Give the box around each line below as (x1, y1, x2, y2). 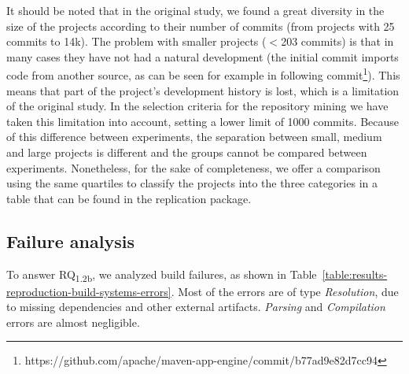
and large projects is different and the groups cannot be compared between (6, 144, 367, 160)
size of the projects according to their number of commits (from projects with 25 (6, 17, 395, 34)
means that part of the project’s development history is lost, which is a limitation (6, 82, 400, 98)
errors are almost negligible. (6, 313, 140, 330)
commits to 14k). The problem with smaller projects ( (6, 33, 267, 50)
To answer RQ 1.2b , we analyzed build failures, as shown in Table (6, 265, 317, 284)
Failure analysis (6, 228, 134, 253)
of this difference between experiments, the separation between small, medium (6, 128, 382, 145)
